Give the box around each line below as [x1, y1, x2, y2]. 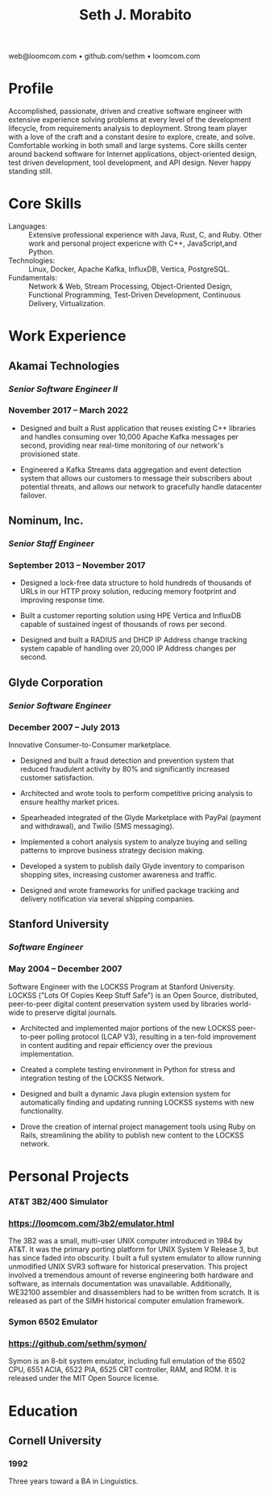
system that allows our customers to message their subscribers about [19, 473, 252, 482]
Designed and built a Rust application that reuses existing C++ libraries [19, 423, 256, 433]
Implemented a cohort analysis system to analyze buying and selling [19, 837, 247, 847]
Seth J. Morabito [79, 6, 192, 24]
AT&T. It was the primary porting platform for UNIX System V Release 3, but [8, 1244, 259, 1254]
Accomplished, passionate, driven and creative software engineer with [8, 107, 243, 116]
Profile [8, 79, 54, 98]
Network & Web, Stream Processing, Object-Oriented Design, [28, 281, 233, 292]
